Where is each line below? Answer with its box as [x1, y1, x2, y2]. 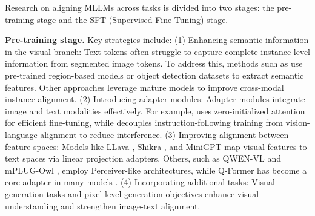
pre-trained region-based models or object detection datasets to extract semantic [5, 68, 304, 81]
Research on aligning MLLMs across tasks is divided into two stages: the [5, 1, 274, 13]
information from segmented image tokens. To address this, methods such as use [5, 57, 303, 70]
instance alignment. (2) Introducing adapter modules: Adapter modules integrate [5, 93, 305, 105]
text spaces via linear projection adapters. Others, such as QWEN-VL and [5, 152, 282, 165]
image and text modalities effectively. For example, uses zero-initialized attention [5, 104, 305, 117]
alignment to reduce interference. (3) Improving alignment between [40, 128, 289, 140]
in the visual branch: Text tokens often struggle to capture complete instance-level [5, 45, 311, 57]
